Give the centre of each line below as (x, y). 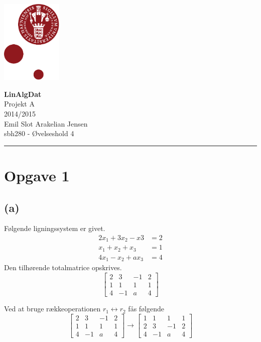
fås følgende (146, 309)
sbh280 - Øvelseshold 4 (39, 133)
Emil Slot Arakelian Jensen (46, 123)
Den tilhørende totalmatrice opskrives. (63, 267)
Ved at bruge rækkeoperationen (52, 309)
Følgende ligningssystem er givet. (55, 228)
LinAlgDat (23, 94)
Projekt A (19, 104)
